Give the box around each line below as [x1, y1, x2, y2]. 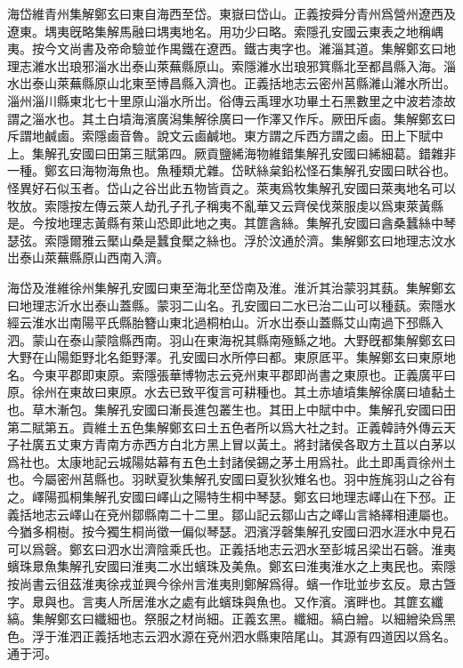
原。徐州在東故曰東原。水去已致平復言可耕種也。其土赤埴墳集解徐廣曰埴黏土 [7, 382, 456, 401]
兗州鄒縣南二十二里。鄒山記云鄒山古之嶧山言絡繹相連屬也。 [106, 504, 456, 523]
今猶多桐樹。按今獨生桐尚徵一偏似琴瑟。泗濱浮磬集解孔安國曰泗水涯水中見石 [7, 522, 456, 541]
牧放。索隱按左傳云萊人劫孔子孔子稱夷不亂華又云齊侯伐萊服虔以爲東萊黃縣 [7, 196, 443, 214]
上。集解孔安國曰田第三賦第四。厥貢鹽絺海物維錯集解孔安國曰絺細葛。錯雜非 [7, 143, 456, 162]
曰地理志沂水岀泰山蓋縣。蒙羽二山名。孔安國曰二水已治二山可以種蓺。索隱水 [7, 295, 456, 314]
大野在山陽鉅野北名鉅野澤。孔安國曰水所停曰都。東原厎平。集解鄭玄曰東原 [7, 348, 443, 366]
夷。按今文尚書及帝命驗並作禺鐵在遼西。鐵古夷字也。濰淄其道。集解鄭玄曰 [7, 39, 443, 58]
